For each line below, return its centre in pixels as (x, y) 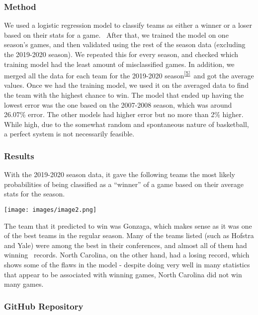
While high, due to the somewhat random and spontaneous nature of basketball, (127, 124)
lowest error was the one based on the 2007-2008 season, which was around (118, 104)
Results (19, 156)
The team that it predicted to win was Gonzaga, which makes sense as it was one (128, 225)
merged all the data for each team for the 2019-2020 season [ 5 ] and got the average (129, 75)
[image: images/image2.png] (50, 210)
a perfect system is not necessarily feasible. (69, 134)
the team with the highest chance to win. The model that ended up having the (124, 95)
